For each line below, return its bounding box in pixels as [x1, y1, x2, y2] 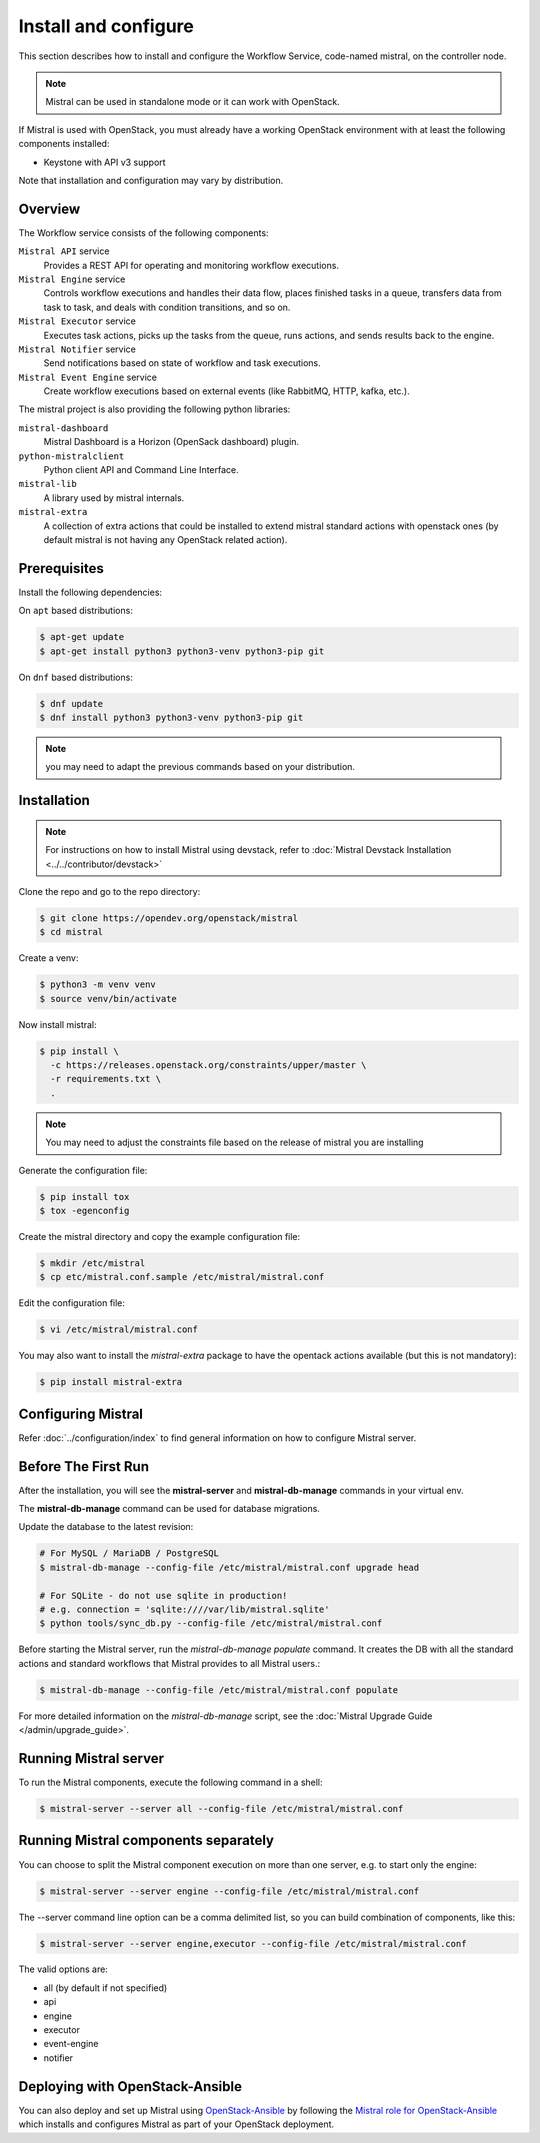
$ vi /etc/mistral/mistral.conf [39, 1324, 199, 1335]
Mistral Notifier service [18, 343, 137, 355]
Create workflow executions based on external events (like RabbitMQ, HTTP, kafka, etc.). [43, 385, 410, 397]
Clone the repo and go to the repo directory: [18, 885, 201, 897]
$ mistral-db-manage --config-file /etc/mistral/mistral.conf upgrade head [39, 1561, 420, 1573]
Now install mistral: [18, 1018, 97, 1030]
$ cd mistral [39, 926, 104, 938]
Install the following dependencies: [18, 586, 163, 598]
